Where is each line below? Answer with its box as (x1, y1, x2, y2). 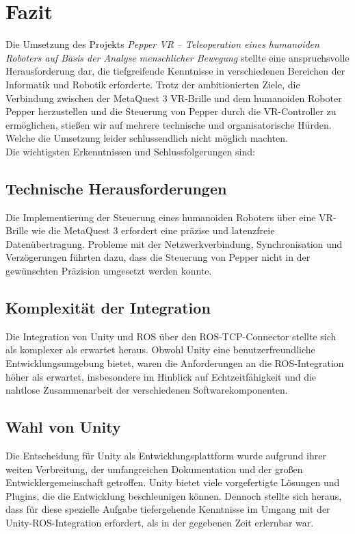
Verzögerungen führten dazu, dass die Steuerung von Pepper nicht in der (5, 250, 311, 264)
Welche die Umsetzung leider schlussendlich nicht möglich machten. (5, 131, 288, 145)
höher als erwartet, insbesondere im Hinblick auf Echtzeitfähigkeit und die (5, 369, 317, 383)
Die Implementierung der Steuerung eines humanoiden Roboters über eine (5, 209, 316, 224)
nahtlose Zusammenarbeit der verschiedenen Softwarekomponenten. (5, 383, 288, 397)
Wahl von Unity (5, 416, 121, 437)
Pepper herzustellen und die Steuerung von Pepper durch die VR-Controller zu (5, 104, 337, 118)
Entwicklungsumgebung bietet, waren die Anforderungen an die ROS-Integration (5, 356, 344, 370)
